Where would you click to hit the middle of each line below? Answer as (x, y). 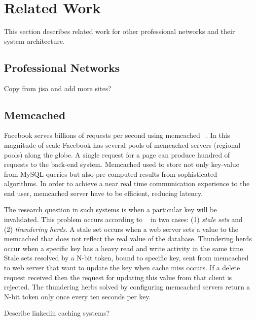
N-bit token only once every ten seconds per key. (77, 296)
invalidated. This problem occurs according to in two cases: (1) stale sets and (123, 219)
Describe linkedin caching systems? (57, 313)
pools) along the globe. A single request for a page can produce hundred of (117, 154)
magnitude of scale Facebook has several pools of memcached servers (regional (122, 144)
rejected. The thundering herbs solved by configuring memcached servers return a (127, 287)
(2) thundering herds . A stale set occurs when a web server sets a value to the (121, 229)
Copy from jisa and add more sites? (58, 88)
